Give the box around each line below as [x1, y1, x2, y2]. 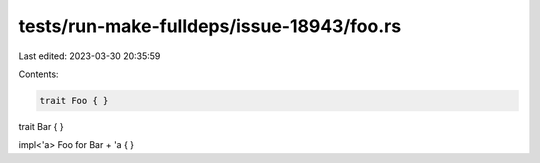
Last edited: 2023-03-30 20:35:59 [18, 50, 161, 62]
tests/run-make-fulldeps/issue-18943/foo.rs [18, 15, 402, 37]
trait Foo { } [39, 95, 109, 106]
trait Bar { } [18, 120, 64, 132]
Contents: [18, 68, 59, 80]
